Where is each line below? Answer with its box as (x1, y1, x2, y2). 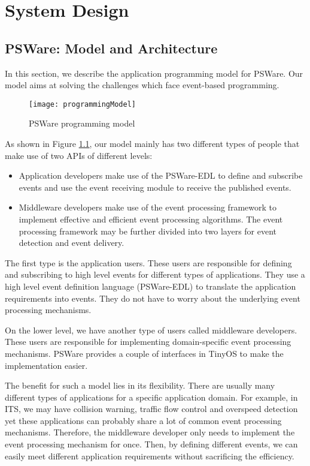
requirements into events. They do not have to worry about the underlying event (5, 291, 300, 304)
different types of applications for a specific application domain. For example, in (5, 390, 298, 403)
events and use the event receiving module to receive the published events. (19, 181, 291, 193)
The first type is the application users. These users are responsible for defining (5, 256, 292, 269)
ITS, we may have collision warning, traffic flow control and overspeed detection (5, 402, 298, 415)
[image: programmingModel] (29, 100, 136, 109)
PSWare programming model (29, 117, 135, 130)
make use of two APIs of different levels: (5, 149, 153, 161)
